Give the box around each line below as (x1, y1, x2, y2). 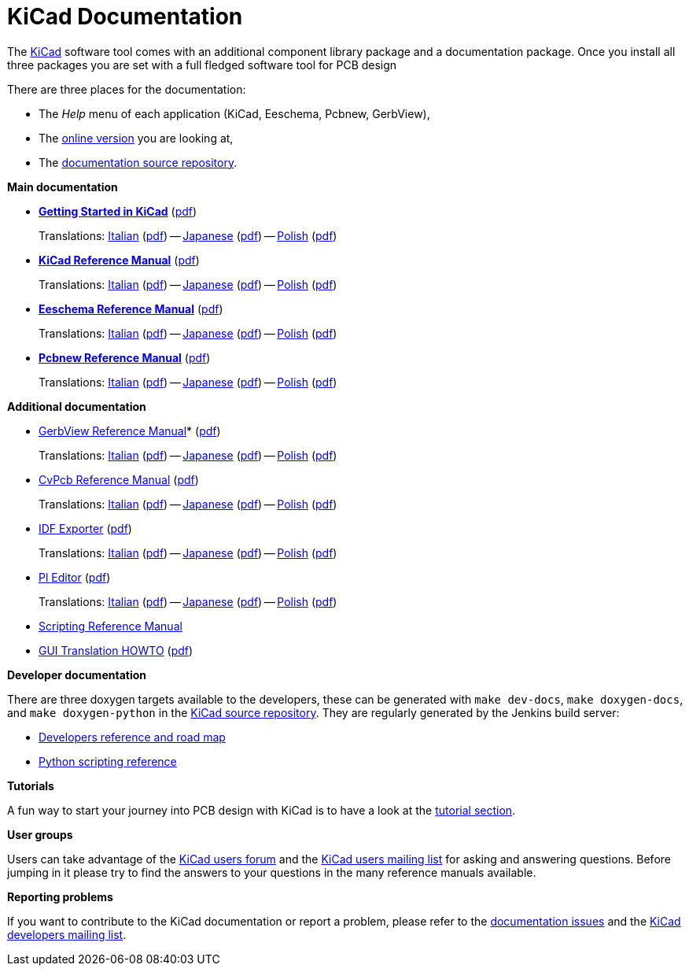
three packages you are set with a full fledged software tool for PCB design (7, 57, 397, 72)
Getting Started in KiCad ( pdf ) (39, 204, 197, 218)
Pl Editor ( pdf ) (39, 570, 111, 584)
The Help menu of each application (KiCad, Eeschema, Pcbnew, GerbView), (39, 106, 430, 120)
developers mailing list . (7, 927, 127, 941)
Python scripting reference (39, 754, 177, 768)
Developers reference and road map (39, 730, 226, 744)
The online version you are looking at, (39, 131, 234, 145)
